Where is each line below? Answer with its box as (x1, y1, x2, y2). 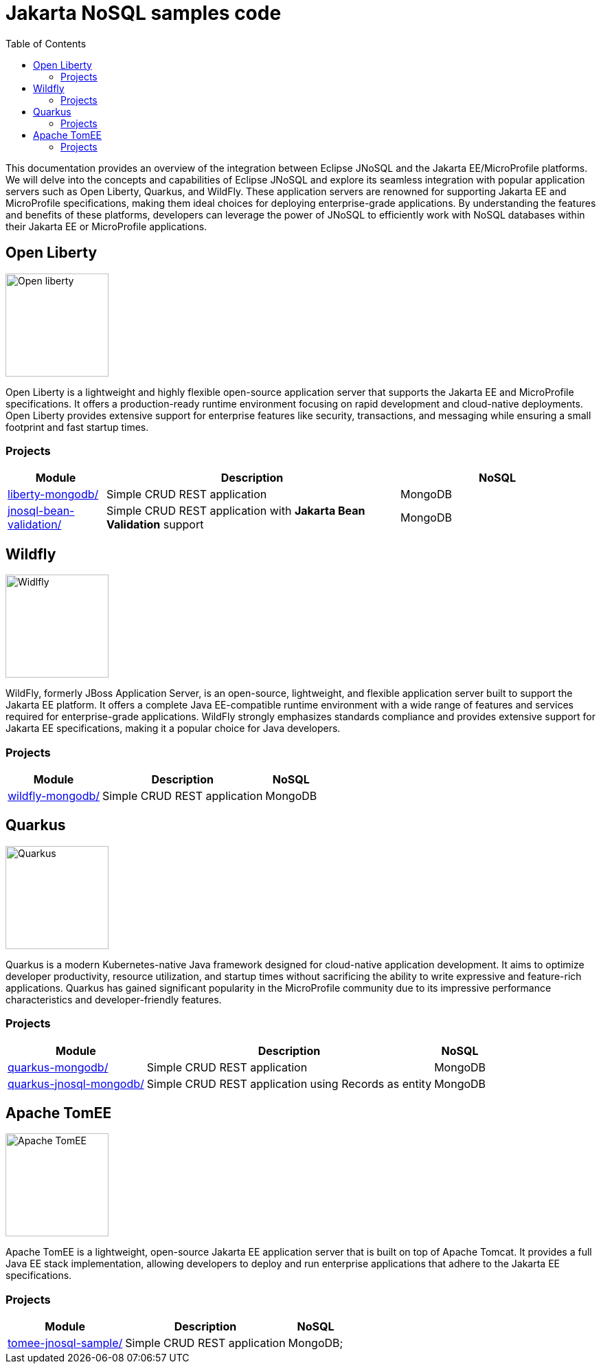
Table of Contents (5, 37, 87, 49)
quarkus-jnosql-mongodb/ (8, 1076, 144, 1091)
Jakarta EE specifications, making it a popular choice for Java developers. (5, 722, 341, 735)
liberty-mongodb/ (8, 487, 99, 502)
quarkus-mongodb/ (8, 1060, 109, 1074)
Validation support (106, 517, 204, 532)
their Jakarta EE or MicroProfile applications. (5, 220, 207, 232)
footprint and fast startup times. (5, 421, 149, 433)
